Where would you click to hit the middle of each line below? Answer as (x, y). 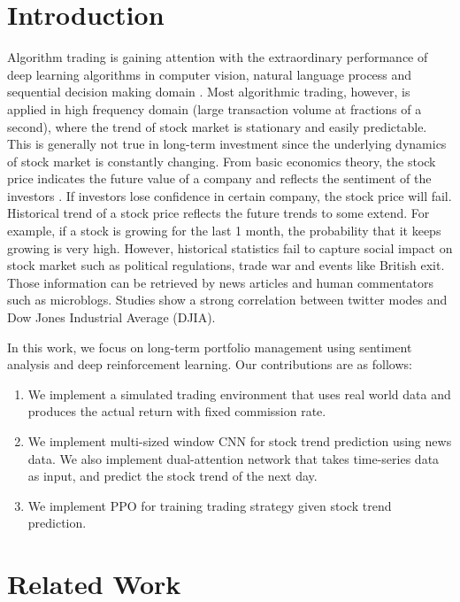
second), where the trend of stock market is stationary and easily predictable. (217, 126)
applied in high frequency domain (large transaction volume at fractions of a (215, 108)
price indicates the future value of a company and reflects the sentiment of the (219, 178)
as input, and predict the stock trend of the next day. (172, 476)
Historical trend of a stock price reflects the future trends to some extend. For (218, 213)
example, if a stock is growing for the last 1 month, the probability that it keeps (224, 231)
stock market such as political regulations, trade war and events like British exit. (226, 265)
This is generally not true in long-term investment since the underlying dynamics (227, 144)
